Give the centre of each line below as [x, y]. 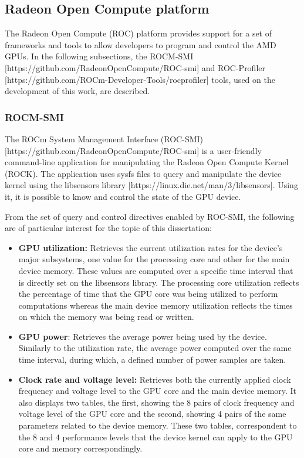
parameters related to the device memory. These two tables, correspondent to [158, 425]
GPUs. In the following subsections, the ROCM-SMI [99, 56]
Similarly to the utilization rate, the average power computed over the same [155, 348]
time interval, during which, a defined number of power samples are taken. [152, 360]
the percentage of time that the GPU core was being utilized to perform [148, 294]
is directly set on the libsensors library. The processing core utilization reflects [159, 282]
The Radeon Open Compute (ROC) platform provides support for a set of [139, 33]
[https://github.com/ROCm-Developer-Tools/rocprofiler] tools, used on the [140, 79]
